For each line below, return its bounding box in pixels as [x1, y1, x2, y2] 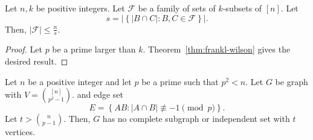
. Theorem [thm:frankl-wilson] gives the [143, 43, 291, 56]
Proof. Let [5, 43, 42, 56]
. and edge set [72, 88, 123, 101]
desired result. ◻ [5, 55, 68, 68]
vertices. [5, 126, 35, 138]
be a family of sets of [138, 2, 216, 14]
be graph [275, 75, 308, 87]
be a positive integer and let [28, 75, 132, 87]
